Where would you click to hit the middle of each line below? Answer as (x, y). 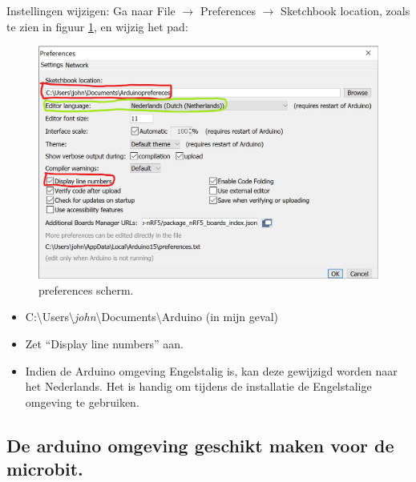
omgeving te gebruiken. (82, 402)
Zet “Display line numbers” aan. (104, 344)
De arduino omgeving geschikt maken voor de (200, 445)
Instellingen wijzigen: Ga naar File (91, 10)
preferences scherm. (86, 289)
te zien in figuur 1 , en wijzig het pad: (97, 26)
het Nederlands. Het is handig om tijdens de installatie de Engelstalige (198, 386)
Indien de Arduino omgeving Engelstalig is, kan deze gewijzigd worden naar (211, 370)
